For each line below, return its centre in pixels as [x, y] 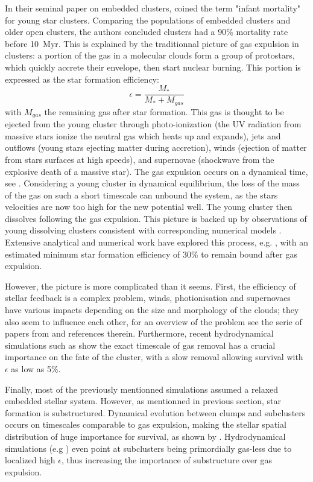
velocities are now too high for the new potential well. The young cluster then [149, 207]
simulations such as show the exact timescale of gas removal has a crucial [140, 345]
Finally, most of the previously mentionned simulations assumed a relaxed [142, 389]
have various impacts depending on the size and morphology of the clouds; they [152, 310]
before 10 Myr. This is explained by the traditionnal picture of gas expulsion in [152, 43]
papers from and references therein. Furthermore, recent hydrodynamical [139, 333]
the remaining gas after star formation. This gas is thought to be [164, 111]
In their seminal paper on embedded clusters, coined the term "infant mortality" [153, 8]
